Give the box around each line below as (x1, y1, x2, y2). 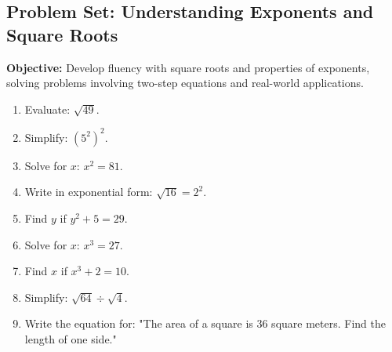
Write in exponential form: (24, 183, 153, 200)
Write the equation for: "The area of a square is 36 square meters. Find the (24, 315, 386, 332)
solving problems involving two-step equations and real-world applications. (6, 74, 364, 91)
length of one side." (24, 331, 117, 347)
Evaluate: (24, 100, 71, 117)
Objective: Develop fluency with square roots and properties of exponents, (6, 59, 370, 75)
